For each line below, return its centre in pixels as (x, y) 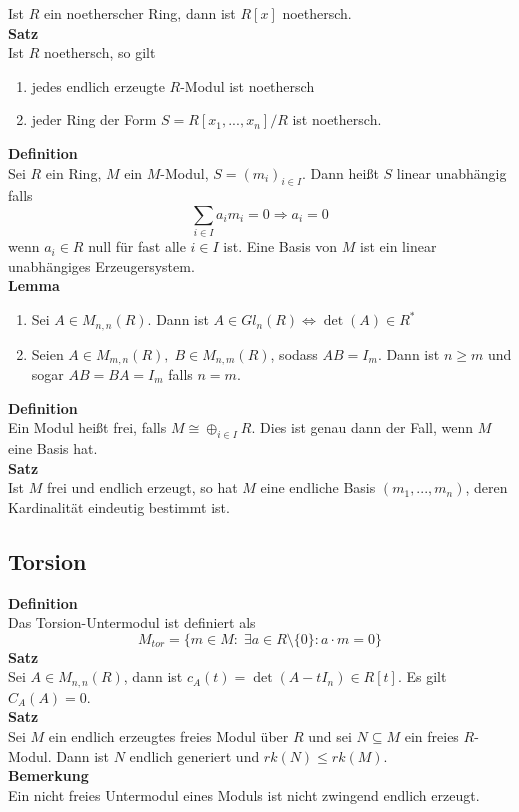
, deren (486, 487)
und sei (330, 735)
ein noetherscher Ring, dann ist (139, 13)
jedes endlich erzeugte (98, 85)
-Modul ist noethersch (247, 85)
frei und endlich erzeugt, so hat (142, 487)
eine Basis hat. (53, 447)
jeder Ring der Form (94, 119)
